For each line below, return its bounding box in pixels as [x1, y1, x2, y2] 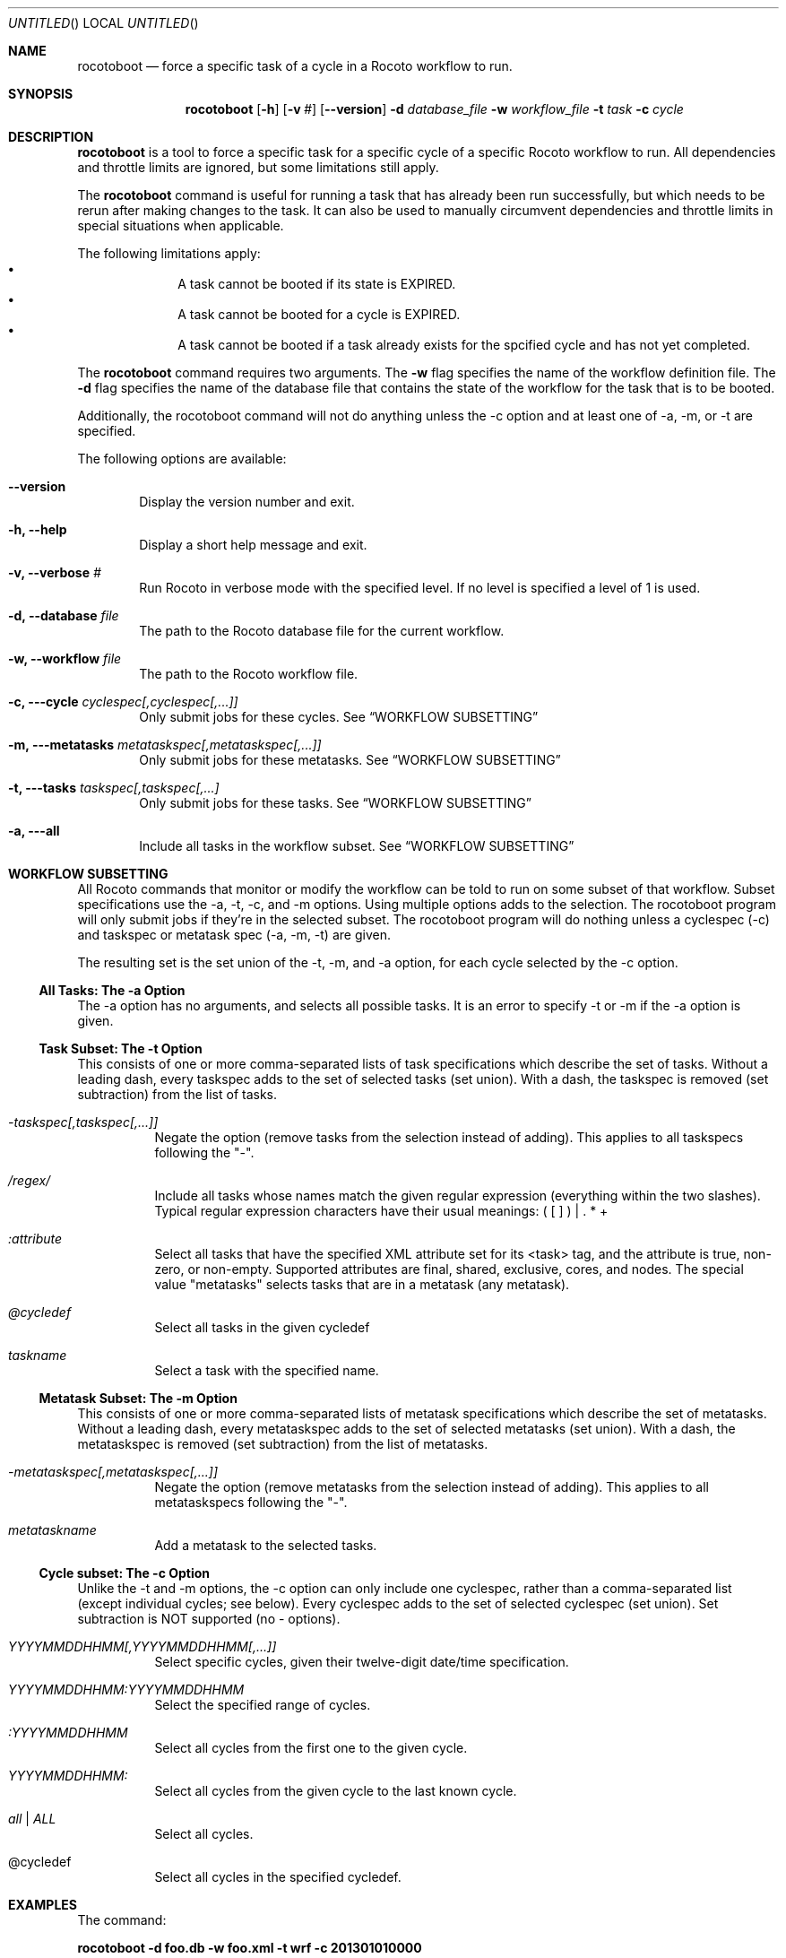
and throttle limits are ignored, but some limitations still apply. [77, 160, 439, 175]
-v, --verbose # [8, 565, 101, 580]
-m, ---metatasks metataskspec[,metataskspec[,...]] [8, 737, 322, 752]
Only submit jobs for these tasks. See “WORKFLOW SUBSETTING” [139, 795, 531, 810]
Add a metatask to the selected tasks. [154, 1538, 377, 1553]
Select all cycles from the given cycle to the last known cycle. [154, 1783, 517, 1798]
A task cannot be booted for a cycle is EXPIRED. [177, 307, 461, 322]
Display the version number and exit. [139, 494, 355, 509]
